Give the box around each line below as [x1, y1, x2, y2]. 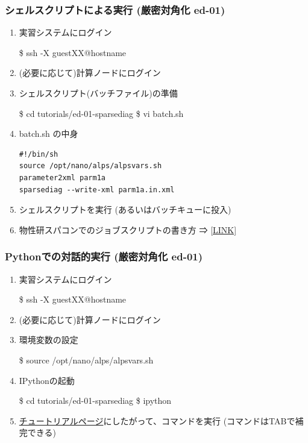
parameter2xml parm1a [19, 173, 105, 182]
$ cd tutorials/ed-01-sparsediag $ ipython [19, 394, 172, 407]
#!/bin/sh [19, 149, 58, 159]
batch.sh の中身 [19, 127, 78, 140]
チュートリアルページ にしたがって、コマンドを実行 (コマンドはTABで [19, 414, 295, 427]
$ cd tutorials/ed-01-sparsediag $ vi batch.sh [19, 107, 184, 119]
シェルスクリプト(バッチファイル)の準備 [19, 87, 178, 99]
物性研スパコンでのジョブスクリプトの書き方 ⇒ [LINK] [19, 223, 237, 236]
